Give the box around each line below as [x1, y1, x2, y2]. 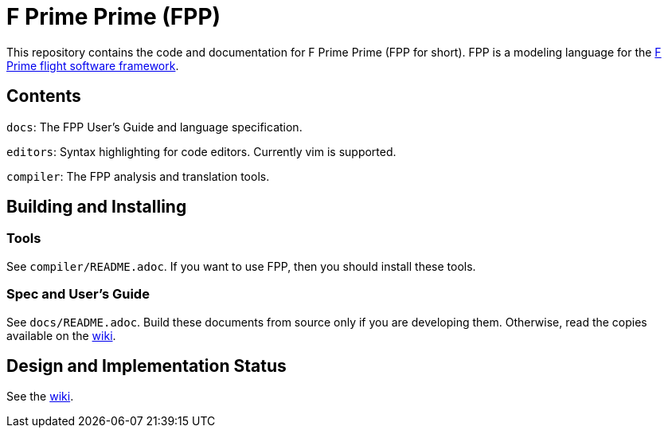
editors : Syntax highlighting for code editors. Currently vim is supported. [6, 144, 397, 158]
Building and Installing [6, 197, 187, 217]
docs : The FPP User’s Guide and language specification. [6, 119, 303, 134]
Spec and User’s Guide [6, 286, 150, 303]
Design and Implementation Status [6, 355, 287, 376]
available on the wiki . [6, 328, 116, 342]
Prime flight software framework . [6, 58, 179, 72]
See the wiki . [6, 389, 74, 404]
